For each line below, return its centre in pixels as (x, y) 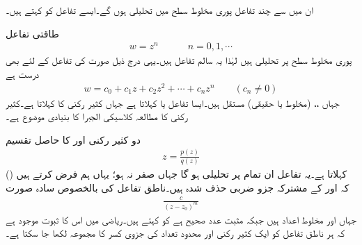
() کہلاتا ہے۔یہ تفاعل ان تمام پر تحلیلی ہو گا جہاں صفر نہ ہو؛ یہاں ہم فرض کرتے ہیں (176, 174)
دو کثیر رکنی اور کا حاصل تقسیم (73, 139)
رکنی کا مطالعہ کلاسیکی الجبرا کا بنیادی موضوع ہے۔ (97, 116)
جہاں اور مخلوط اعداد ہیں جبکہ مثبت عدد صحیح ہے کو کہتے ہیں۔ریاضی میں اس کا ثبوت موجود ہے (181, 219)
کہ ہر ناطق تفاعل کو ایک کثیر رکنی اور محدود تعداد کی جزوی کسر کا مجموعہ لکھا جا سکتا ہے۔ (175, 233)
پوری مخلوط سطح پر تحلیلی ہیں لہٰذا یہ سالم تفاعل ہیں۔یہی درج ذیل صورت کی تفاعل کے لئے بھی (179, 60)
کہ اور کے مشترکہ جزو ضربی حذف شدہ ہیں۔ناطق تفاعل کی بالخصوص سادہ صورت (178, 187)
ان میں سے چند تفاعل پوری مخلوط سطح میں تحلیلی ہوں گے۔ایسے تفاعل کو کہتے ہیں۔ (160, 10)
